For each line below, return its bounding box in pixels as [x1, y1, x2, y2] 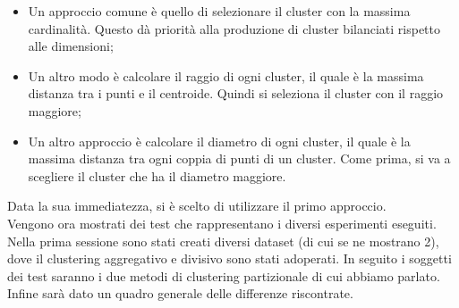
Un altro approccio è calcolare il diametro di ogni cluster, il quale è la [28, 131, 411, 150]
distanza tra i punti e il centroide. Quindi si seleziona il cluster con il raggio [28, 84, 444, 103]
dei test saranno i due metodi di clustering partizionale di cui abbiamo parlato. [7, 266, 440, 285]
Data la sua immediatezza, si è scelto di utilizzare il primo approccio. [7, 196, 387, 215]
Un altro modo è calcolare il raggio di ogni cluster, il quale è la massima [28, 66, 424, 85]
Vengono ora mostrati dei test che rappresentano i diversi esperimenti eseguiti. [7, 213, 437, 232]
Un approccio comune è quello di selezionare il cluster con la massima [28, 2, 411, 20]
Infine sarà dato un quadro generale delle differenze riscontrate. [7, 284, 353, 303]
